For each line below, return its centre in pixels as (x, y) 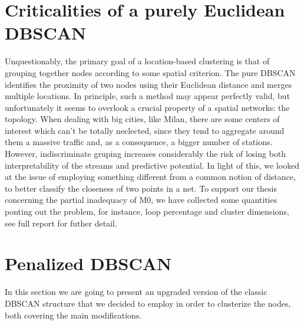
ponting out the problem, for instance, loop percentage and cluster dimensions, (147, 211)
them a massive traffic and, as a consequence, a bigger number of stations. (139, 142)
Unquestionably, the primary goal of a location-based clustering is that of (137, 61)
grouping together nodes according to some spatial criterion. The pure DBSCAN (150, 72)
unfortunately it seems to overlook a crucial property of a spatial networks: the (147, 107)
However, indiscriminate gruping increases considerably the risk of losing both (146, 154)
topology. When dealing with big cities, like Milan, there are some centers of (142, 119)
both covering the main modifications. (73, 315)
